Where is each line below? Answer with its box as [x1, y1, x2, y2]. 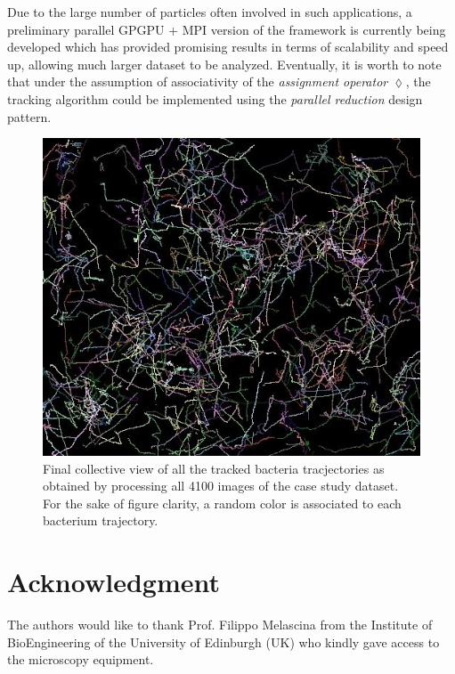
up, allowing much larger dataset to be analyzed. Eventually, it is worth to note [7, 54, 442, 73]
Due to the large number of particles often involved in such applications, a [7, 3, 412, 20]
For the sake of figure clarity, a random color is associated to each [43, 493, 402, 512]
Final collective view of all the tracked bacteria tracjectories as [43, 459, 385, 477]
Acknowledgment [7, 564, 220, 600]
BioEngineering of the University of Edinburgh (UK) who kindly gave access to [7, 632, 440, 651]
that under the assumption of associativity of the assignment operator [7, 72, 388, 91]
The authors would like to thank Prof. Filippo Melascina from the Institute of [7, 615, 433, 634]
